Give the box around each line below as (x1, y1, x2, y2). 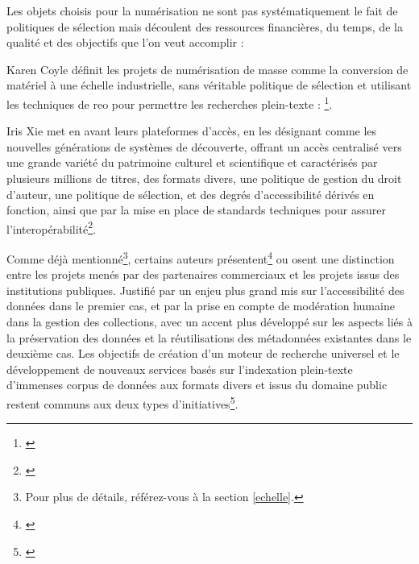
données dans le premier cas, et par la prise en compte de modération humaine (6, 297, 395, 314)
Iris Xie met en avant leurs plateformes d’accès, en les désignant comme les (6, 122, 377, 139)
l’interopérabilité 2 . (6, 218, 96, 237)
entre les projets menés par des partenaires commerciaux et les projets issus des (6, 266, 400, 283)
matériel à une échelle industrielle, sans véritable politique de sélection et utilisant (6, 77, 412, 93)
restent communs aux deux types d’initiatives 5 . (6, 393, 239, 412)
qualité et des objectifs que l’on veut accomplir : (6, 34, 244, 51)
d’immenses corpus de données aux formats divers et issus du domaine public (6, 376, 388, 393)
